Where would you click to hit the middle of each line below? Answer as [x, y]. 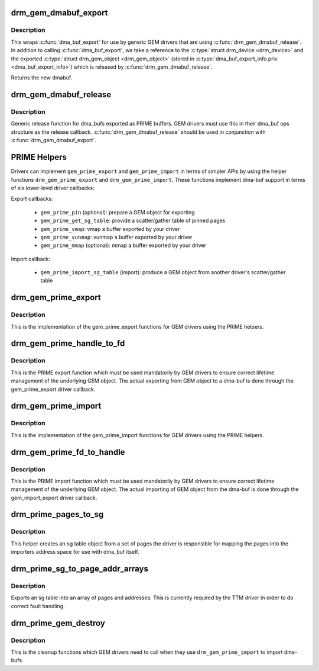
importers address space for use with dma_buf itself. [75, 552]
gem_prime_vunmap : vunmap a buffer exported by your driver [116, 237]
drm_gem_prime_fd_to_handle [68, 452]
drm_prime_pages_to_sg [57, 514]
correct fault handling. [38, 606]
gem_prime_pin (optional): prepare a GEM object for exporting [118, 212]
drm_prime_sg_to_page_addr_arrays [80, 569]
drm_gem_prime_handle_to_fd [68, 343]
